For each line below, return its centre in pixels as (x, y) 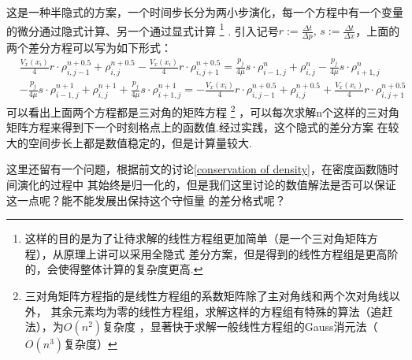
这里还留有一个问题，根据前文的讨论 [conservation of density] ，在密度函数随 (197, 169)
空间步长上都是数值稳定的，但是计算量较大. (140, 142)
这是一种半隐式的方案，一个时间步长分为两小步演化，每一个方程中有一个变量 (205, 12)
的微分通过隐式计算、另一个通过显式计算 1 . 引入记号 (143, 29)
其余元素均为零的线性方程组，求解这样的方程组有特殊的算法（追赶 (222, 311)
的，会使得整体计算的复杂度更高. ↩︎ (114, 269)
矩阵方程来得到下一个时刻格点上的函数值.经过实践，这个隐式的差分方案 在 (197, 127)
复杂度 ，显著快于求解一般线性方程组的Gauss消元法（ (240, 327)
